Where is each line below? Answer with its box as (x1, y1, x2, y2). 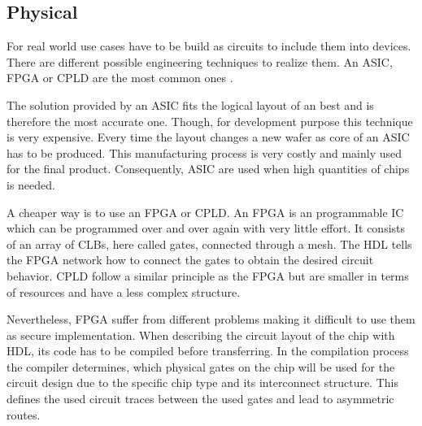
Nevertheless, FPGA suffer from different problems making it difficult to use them (7, 311, 415, 328)
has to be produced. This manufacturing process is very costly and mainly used (7, 144, 402, 161)
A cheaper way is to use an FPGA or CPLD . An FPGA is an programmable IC (7, 203, 404, 220)
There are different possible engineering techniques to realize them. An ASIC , (7, 53, 393, 70)
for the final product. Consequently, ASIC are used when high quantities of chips (7, 160, 410, 177)
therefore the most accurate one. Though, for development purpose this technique (7, 112, 413, 129)
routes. (7, 406, 41, 423)
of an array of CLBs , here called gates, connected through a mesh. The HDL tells (7, 235, 412, 252)
